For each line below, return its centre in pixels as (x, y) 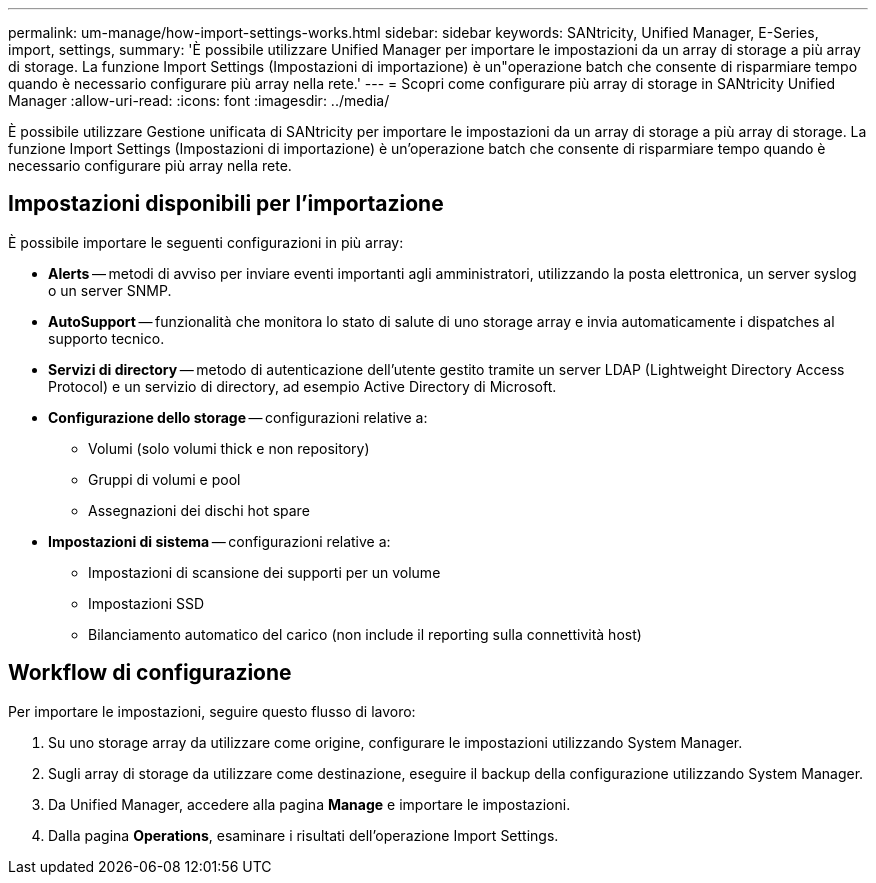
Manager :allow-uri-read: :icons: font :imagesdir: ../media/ (199, 100)
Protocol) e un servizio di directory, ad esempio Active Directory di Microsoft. (302, 386)
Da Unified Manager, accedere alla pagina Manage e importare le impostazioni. (309, 804)
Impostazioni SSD (146, 603)
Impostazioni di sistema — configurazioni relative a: (219, 541)
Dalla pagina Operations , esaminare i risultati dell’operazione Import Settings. (303, 835)
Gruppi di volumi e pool (164, 479)
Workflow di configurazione (150, 673)
